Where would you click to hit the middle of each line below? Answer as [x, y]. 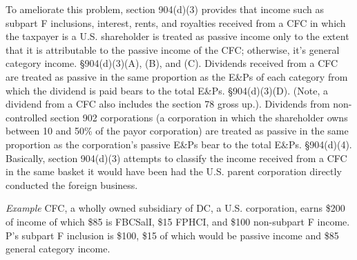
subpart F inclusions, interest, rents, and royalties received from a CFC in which [176, 22]
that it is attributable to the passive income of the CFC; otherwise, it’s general [173, 49]
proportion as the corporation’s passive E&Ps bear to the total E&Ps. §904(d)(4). [179, 144]
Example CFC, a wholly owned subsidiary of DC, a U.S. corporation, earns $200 [175, 208]
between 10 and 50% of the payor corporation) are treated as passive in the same [177, 131]
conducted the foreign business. [72, 184]
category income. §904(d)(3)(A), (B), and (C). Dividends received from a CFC [172, 63]
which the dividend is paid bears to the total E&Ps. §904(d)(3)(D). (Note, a [167, 90]
